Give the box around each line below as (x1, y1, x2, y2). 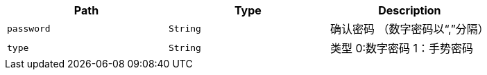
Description (378, 3, 441, 17)
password (7, 23, 51, 34)
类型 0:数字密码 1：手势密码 (330, 41, 474, 55)
